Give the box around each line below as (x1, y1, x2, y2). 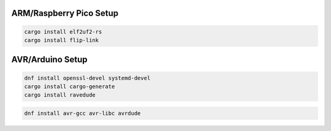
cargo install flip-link (24, 37, 99, 43)
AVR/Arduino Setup (11, 54, 88, 65)
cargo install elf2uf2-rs (24, 28, 102, 35)
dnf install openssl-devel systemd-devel (24, 74, 151, 81)
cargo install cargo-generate (24, 83, 115, 90)
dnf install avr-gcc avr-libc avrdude (24, 110, 141, 116)
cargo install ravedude (24, 92, 96, 99)
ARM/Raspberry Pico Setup (11, 8, 119, 18)
